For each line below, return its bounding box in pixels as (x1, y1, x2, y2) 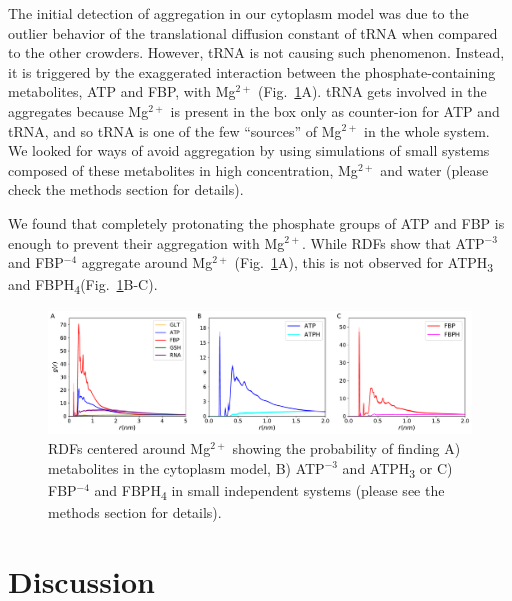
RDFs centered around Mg (48, 437, 211, 458)
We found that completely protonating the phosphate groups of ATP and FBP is (8, 212, 505, 233)
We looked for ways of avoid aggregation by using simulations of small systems (8, 140, 490, 161)
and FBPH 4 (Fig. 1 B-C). (8, 274, 158, 298)
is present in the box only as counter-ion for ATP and (170, 100, 500, 121)
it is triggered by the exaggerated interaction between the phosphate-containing (8, 61, 496, 82)
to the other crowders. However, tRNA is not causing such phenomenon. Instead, (8, 42, 505, 63)
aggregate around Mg (81, 252, 213, 273)
